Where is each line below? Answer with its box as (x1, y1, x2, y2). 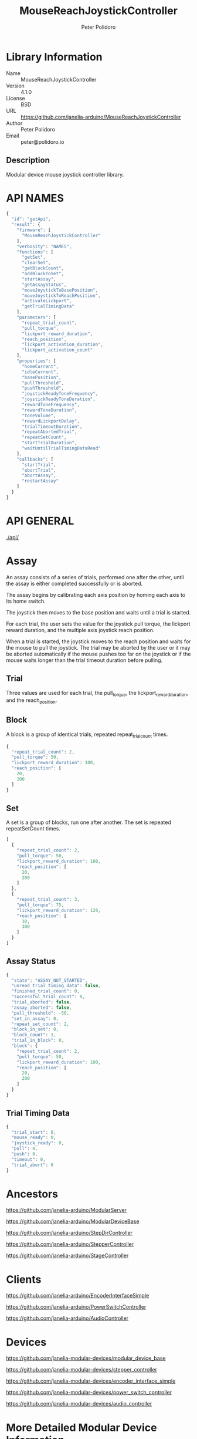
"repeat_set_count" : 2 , (11, 1021, 69, 1027)
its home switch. (6, 597, 46, 604)
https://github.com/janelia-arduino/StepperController (6, 1241, 134, 1248)
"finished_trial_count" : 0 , (11, 988, 80, 994)
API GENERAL (6, 515, 74, 528)
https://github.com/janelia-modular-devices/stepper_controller (6, 1366, 157, 1373)
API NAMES (6, 191, 64, 205)
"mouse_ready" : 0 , (11, 1134, 57, 1141)
